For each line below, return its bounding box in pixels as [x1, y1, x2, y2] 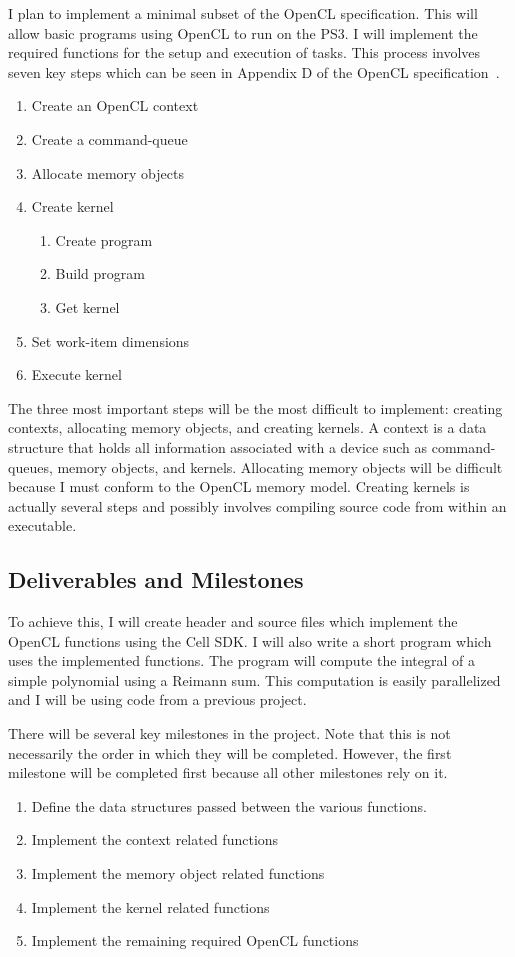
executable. [8, 515, 77, 536]
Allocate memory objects [31, 162, 184, 183]
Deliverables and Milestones [8, 564, 304, 595]
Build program [55, 263, 145, 284]
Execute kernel [31, 364, 122, 385]
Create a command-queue [31, 128, 188, 149]
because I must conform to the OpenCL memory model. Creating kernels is [8, 476, 470, 497]
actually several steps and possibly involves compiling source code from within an [8, 495, 507, 516]
